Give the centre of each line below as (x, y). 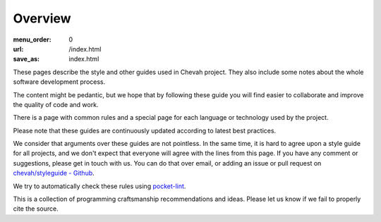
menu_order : (32, 39)
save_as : (26, 59)
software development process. (59, 82)
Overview (42, 18)
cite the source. (36, 209)
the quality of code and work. (56, 104)
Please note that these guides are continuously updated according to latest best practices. (145, 130)
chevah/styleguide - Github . (54, 173)
